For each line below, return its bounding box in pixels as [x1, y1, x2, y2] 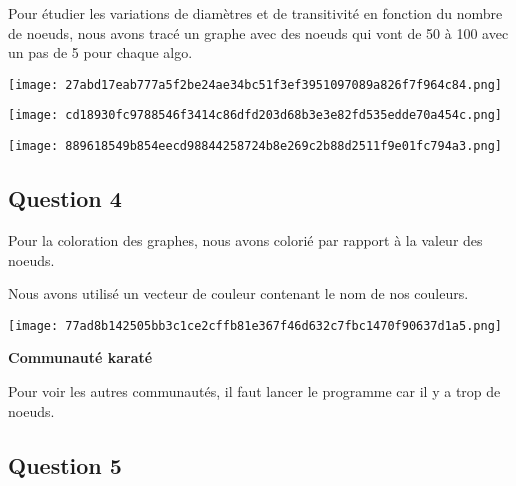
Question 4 [8, 183, 122, 214]
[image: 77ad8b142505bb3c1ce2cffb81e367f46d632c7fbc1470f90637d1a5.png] [8, 318, 502, 333]
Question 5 [8, 449, 122, 480]
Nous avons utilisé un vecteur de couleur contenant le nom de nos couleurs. [8, 283, 469, 304]
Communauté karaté [8, 347, 153, 368]
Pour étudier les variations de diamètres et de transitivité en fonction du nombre [8, 3, 503, 23]
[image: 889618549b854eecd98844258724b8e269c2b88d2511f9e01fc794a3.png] [8, 139, 502, 154]
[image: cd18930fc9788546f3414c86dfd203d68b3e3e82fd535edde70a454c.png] [8, 108, 502, 123]
